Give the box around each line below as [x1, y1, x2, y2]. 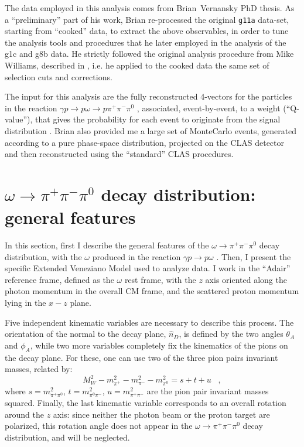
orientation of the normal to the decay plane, [5, 327, 166, 340]
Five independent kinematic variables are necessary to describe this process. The [5, 316, 294, 328]
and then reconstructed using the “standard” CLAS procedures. [5, 148, 234, 160]
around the [5, 408, 44, 420]
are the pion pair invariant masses [146, 385, 269, 397]
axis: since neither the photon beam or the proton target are [53, 408, 270, 420]
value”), [5, 113, 33, 125]
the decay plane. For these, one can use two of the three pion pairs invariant [5, 351, 278, 363]
